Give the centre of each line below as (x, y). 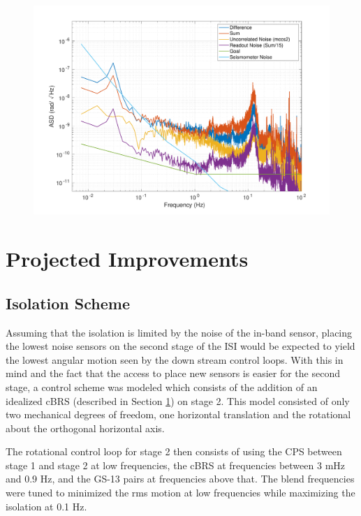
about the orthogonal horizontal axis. (85, 428)
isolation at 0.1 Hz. (46, 506)
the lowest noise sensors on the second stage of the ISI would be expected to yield (180, 346)
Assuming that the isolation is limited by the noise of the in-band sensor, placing (179, 332)
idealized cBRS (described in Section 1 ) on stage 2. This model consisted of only (178, 400)
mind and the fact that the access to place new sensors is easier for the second (173, 373)
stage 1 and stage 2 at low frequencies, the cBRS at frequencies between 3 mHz (176, 465)
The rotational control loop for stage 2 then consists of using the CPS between (174, 451)
